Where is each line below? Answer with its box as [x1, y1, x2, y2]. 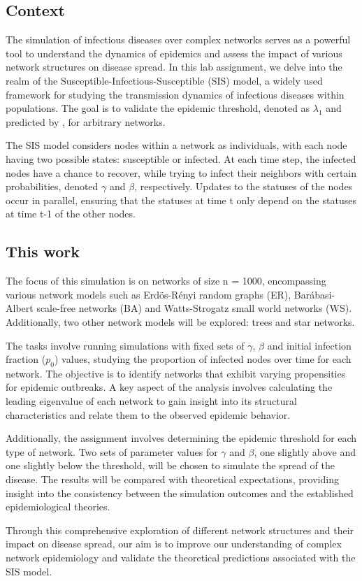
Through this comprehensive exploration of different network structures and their [6, 522, 354, 537]
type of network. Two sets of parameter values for [6, 444, 218, 459]
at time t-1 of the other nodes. [6, 206, 136, 221]
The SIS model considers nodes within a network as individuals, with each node [6, 138, 347, 152]
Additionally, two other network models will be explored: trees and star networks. [6, 314, 355, 329]
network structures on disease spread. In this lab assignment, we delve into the [6, 59, 342, 74]
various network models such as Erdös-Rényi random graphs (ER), [6, 287, 291, 301]
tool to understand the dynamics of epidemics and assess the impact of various [6, 45, 342, 60]
